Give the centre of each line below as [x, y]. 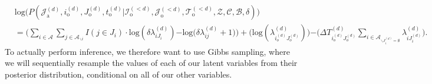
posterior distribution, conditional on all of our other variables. [118, 74]
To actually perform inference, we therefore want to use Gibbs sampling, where [147, 51]
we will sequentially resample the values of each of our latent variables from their [151, 63]
